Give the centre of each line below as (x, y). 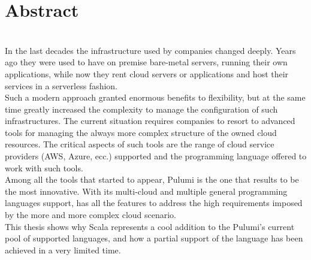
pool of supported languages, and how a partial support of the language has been (154, 238)
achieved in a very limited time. (63, 250)
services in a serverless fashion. (61, 85)
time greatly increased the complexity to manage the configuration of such (141, 109)
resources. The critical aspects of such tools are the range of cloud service (140, 144)
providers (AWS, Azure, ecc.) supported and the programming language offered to (156, 156)
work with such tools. (44, 167)
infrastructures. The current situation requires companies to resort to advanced (150, 121)
